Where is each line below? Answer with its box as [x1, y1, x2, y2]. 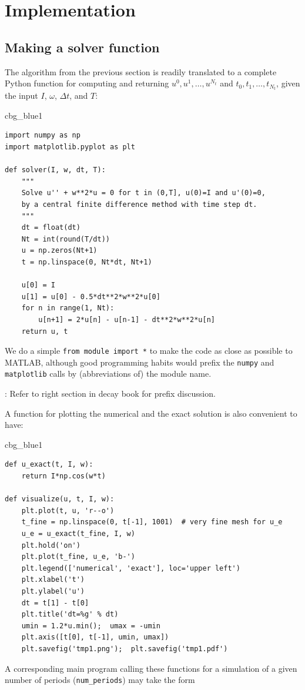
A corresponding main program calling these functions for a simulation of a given [5, 662, 297, 674]
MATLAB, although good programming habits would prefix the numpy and [5, 356, 274, 368]
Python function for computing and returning [5, 77, 169, 89]
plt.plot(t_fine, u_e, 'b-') [21, 552, 135, 561]
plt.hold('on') [21, 541, 81, 550]
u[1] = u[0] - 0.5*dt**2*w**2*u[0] [21, 292, 160, 301]
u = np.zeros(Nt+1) [21, 246, 98, 255]
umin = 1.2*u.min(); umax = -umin [21, 621, 160, 630]
